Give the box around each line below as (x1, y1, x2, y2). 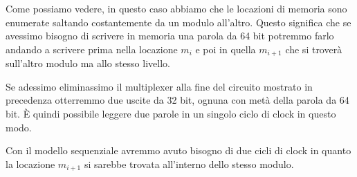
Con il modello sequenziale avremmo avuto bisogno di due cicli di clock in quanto (6, 143, 351, 158)
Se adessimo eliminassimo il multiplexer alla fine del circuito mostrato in (6, 79, 313, 93)
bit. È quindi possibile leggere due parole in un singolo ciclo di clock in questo (6, 106, 336, 121)
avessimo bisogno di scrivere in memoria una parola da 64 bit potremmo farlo (6, 28, 334, 43)
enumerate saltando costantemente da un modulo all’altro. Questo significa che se (6, 15, 351, 29)
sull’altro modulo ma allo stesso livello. (6, 56, 170, 71)
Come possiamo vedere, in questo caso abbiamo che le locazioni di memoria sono (6, 1, 347, 15)
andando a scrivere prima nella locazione (6, 41, 178, 56)
